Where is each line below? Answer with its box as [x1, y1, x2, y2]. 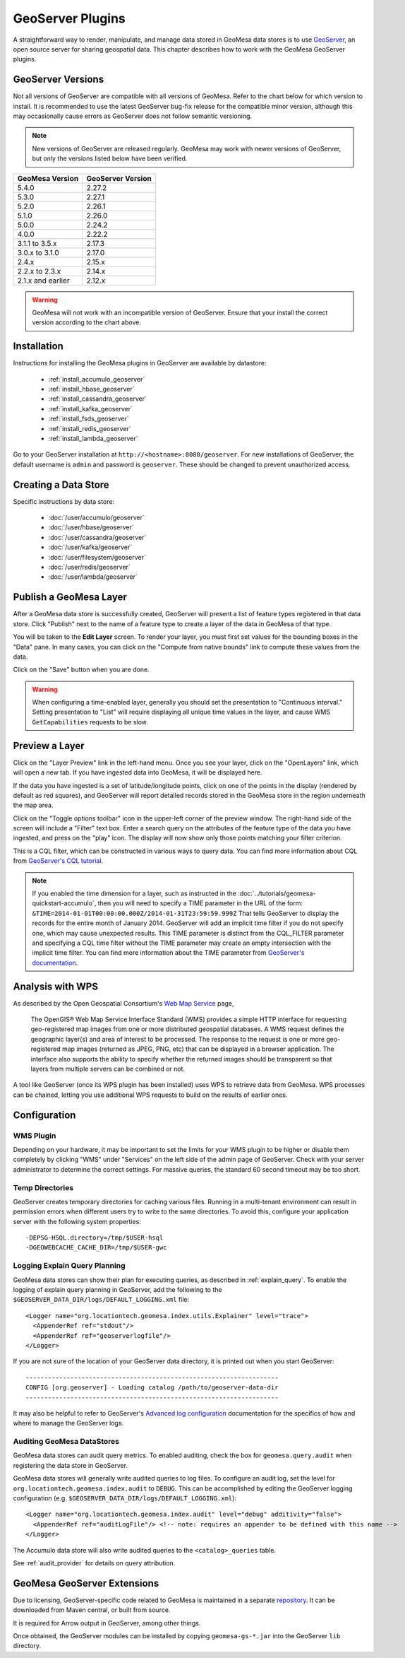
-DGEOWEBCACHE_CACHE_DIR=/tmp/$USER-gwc [25, 1244, 167, 1252]
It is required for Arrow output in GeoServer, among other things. [13, 1618, 201, 1627]
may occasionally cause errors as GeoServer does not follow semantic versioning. [13, 112, 253, 120]
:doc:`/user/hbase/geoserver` [48, 523, 134, 531]
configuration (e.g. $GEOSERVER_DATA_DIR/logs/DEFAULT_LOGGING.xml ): [13, 1493, 236, 1502]
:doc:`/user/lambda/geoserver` [48, 572, 138, 581]
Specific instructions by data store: [13, 497, 115, 505]
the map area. [13, 801, 54, 809]
